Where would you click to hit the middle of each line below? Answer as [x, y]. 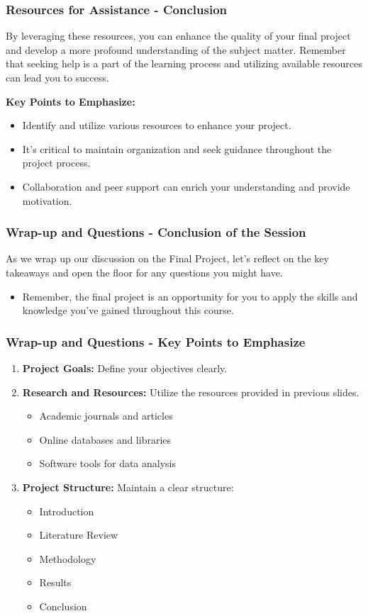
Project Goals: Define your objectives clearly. [125, 368]
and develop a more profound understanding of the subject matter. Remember [176, 49]
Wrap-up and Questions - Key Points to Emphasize [156, 341]
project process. [56, 163]
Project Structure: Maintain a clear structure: [128, 487]
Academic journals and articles [106, 416]
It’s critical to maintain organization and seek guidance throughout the [177, 149]
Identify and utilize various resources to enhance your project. [157, 125]
